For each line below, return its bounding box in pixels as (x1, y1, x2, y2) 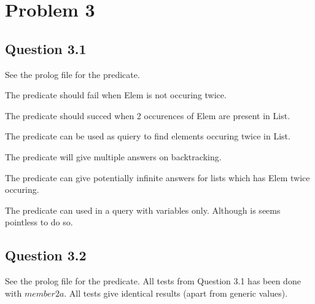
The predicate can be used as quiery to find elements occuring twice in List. (5, 130, 290, 142)
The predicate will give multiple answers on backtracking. (5, 150, 222, 163)
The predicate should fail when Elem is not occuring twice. (5, 88, 227, 101)
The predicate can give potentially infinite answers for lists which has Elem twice (5, 171, 310, 184)
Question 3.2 (5, 246, 87, 265)
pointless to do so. (5, 216, 73, 228)
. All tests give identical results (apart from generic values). (64, 286, 288, 299)
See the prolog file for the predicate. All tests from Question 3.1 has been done (5, 275, 301, 287)
